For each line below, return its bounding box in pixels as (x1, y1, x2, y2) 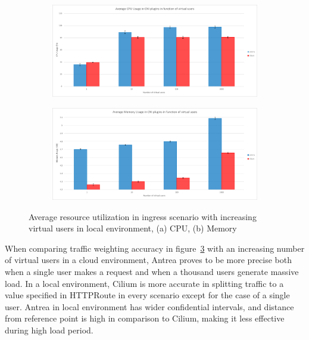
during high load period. (5, 323, 93, 336)
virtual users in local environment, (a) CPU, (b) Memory (29, 222, 237, 234)
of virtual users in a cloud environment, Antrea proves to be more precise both (5, 254, 292, 266)
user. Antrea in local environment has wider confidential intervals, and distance (5, 300, 294, 313)
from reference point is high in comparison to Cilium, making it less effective (5, 312, 285, 324)
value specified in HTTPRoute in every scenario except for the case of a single (5, 289, 290, 301)
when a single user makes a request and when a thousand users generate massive (5, 265, 299, 277)
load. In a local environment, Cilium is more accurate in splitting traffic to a (5, 277, 284, 289)
